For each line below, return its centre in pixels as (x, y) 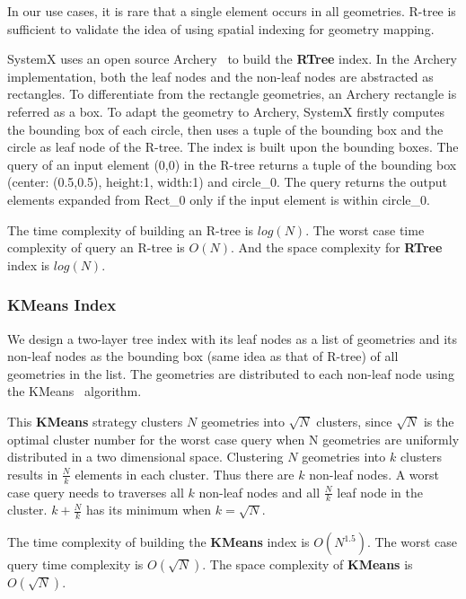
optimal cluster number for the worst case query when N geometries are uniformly (233, 439)
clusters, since (354, 421)
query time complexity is (75, 564)
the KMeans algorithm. (75, 391)
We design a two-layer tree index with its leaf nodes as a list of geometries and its (233, 338)
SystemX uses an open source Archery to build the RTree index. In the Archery (233, 59)
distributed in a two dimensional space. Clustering (145, 457)
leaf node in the (380, 492)
